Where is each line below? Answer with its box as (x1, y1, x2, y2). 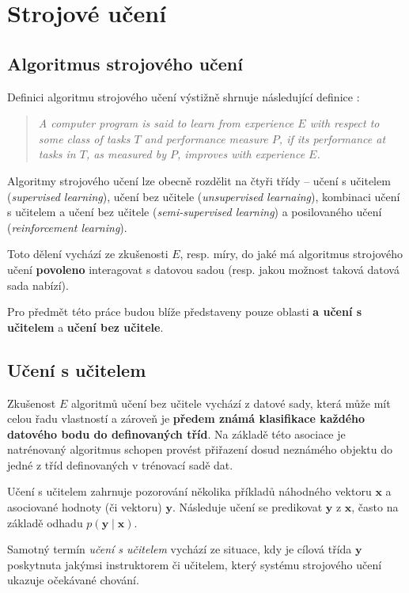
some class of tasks (38, 130, 131, 146)
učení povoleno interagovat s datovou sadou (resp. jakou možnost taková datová (7, 260, 400, 277)
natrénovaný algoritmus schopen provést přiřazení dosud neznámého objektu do (7, 441, 393, 458)
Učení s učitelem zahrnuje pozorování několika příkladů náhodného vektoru (7, 483, 372, 500)
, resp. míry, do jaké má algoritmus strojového (180, 245, 403, 262)
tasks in (38, 146, 76, 162)
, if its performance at (278, 130, 386, 146)
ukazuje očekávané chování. (7, 572, 139, 588)
